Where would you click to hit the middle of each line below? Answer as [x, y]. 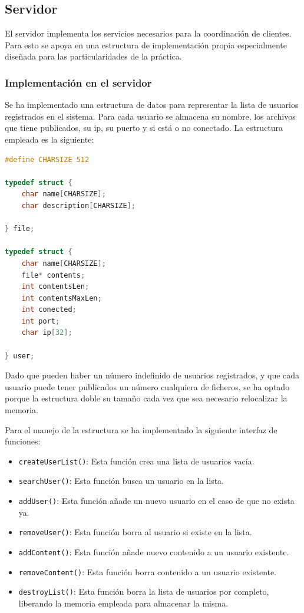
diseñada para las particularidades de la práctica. [93, 56]
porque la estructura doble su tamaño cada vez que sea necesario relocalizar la [146, 398]
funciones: [23, 441]
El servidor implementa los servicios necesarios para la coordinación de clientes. [148, 33]
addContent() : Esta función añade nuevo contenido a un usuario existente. [154, 552]
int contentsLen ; [55, 287]
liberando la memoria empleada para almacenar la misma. [123, 603]
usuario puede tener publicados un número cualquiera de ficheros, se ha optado [147, 386]
